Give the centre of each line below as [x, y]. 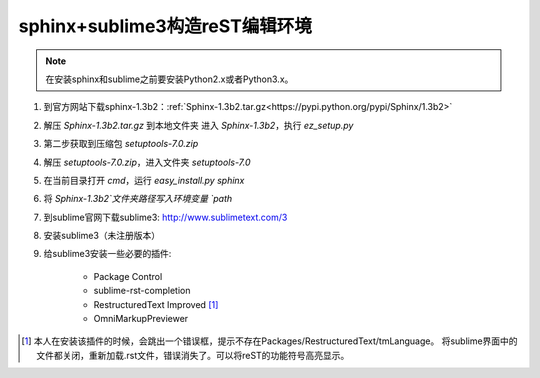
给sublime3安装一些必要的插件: [107, 254]
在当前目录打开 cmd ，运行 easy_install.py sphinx [144, 180]
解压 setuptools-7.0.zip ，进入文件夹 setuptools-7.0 [147, 162]
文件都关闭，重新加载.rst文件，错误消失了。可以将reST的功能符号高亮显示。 [193, 355]
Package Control [128, 276]
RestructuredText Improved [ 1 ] [156, 304]
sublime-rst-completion [142, 291]
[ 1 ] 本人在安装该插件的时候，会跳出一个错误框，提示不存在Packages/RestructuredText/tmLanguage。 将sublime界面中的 [270, 341]
